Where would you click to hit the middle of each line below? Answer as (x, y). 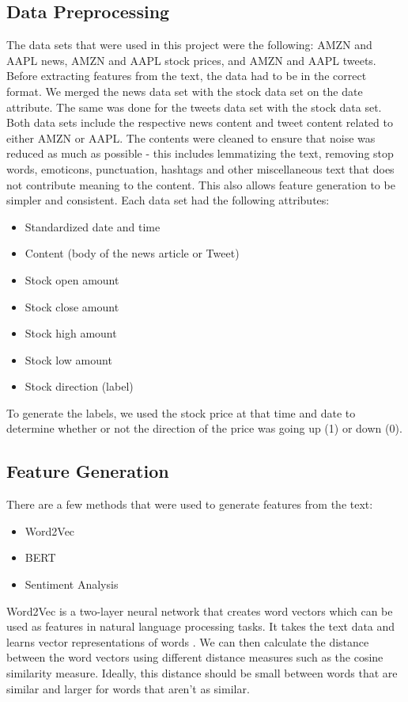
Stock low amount (68, 359)
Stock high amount (71, 333)
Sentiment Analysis (72, 584)
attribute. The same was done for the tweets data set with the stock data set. (194, 107)
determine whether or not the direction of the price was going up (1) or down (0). (204, 428)
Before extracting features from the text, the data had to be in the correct (187, 76)
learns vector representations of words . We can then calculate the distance (188, 641)
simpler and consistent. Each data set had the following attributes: (168, 200)
